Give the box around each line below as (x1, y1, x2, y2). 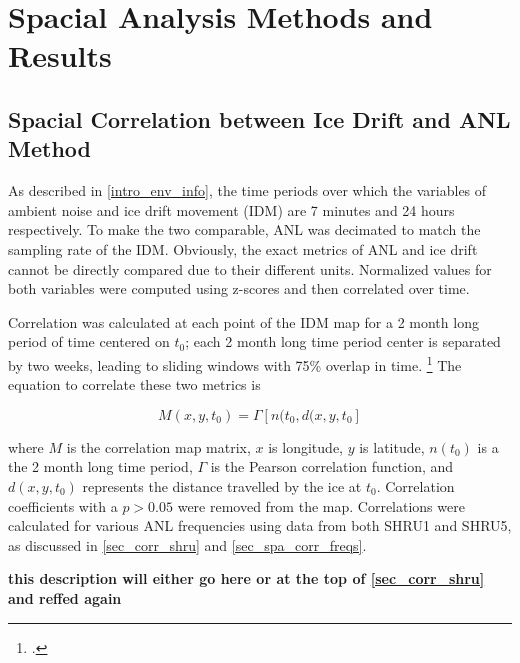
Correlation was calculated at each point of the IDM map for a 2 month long (8, 311, 479, 332)
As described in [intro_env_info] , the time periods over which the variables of (8, 180, 487, 201)
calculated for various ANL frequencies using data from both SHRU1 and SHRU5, (8, 515, 512, 536)
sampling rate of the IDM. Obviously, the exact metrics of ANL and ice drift (8, 238, 478, 259)
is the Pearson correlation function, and (210, 456, 454, 477)
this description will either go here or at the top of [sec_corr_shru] (8, 568, 485, 589)
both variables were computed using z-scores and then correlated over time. (8, 278, 470, 299)
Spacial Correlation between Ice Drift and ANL (8, 103, 511, 134)
